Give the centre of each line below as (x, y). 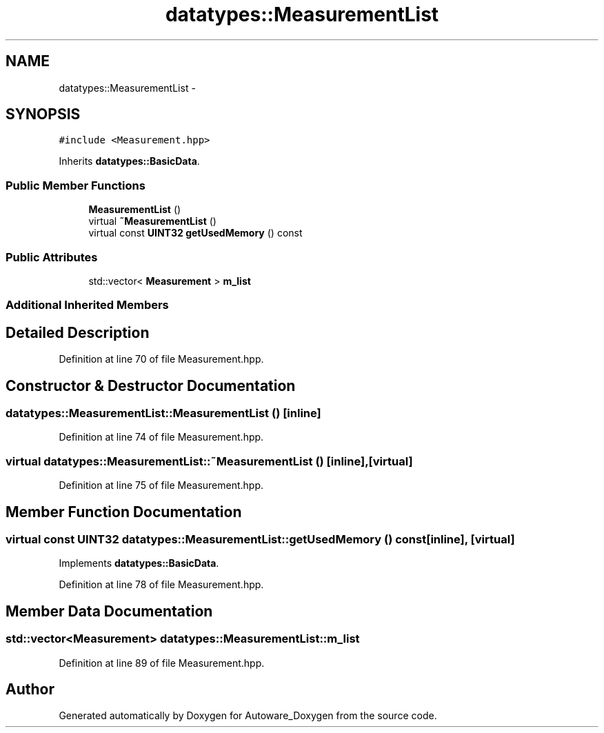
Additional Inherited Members (87, 305)
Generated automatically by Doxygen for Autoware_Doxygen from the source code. (248, 716)
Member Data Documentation (109, 611)
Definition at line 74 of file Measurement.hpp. (161, 437)
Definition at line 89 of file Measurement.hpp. (162, 663)
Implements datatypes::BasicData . (139, 563)
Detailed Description (78, 332)
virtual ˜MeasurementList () (152, 221)
